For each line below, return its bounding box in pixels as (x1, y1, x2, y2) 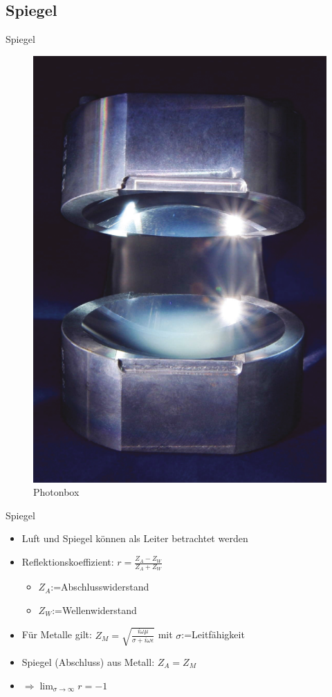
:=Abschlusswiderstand (50, 579, 149, 594)
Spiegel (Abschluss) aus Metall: (21, 655, 155, 669)
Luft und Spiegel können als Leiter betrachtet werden (21, 531, 248, 546)
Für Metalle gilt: (21, 627, 92, 642)
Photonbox (33, 485, 80, 499)
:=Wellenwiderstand (52, 602, 137, 617)
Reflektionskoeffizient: (21, 555, 114, 569)
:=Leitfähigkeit (181, 627, 245, 642)
